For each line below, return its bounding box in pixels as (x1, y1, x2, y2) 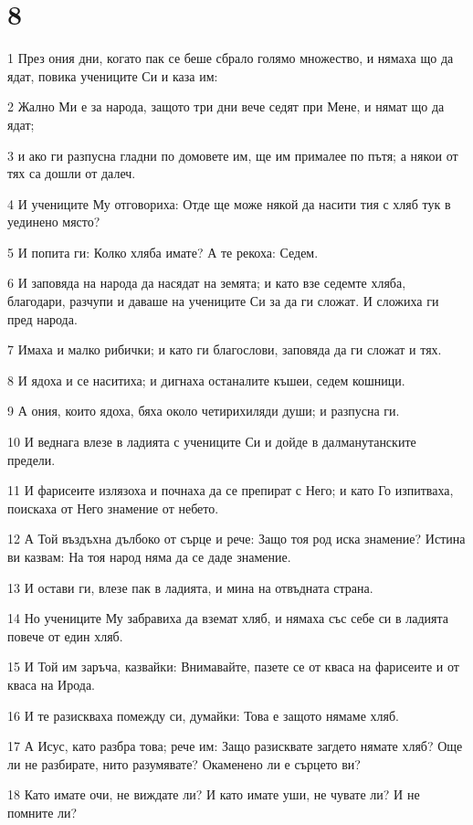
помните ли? (7, 802, 78, 821)
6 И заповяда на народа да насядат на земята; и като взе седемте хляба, (7, 273, 406, 292)
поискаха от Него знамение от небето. (7, 498, 219, 517)
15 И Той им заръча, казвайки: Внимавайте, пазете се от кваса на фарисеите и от (7, 657, 459, 676)
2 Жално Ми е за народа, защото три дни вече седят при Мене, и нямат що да (7, 97, 445, 116)
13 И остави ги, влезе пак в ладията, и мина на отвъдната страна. (7, 577, 373, 597)
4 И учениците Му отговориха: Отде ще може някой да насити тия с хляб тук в (7, 194, 451, 213)
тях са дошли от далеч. (7, 164, 136, 183)
